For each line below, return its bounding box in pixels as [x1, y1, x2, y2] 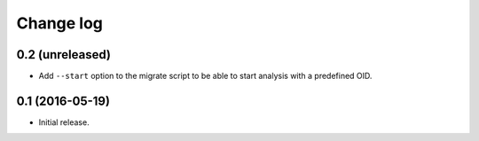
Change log [16, 13, 104, 33]
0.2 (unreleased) [16, 47, 111, 62]
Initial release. [38, 116, 90, 128]
